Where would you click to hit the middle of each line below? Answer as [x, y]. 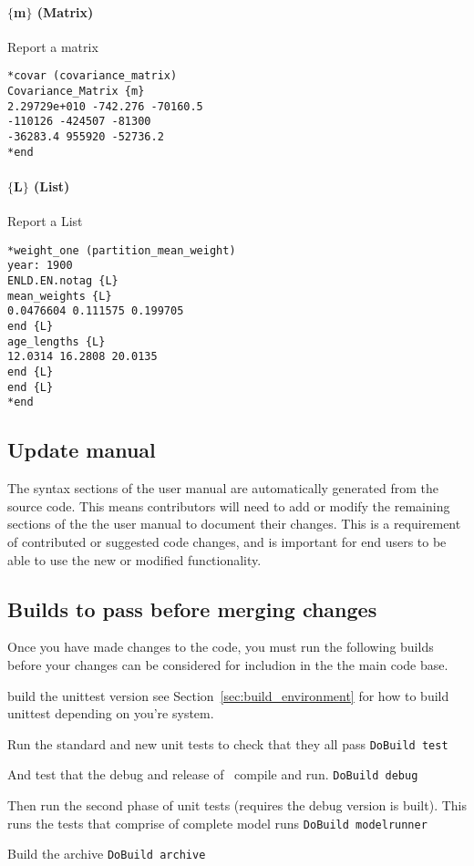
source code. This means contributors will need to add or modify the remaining [229, 505]
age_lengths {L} [57, 341]
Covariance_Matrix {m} [76, 92]
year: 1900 [40, 266]
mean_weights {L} [60, 296]
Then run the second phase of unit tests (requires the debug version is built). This [237, 805]
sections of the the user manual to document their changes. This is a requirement [234, 524]
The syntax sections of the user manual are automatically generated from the [223, 488]
